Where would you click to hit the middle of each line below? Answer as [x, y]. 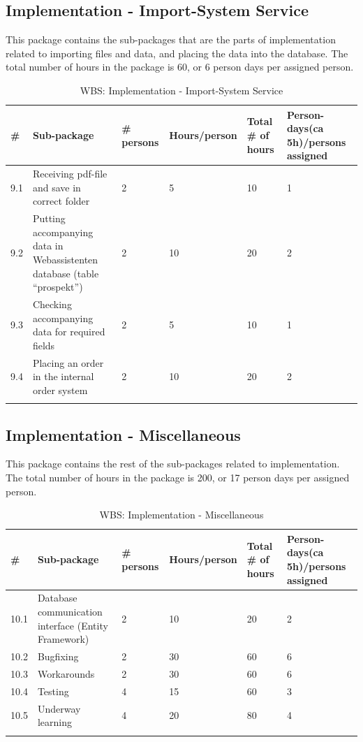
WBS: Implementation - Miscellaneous [181, 515]
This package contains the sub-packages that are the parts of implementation [171, 39]
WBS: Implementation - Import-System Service [181, 90]
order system [60, 390]
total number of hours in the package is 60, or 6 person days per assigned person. [180, 67]
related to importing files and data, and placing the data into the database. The [177, 53]
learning [54, 722]
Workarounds [66, 673]
